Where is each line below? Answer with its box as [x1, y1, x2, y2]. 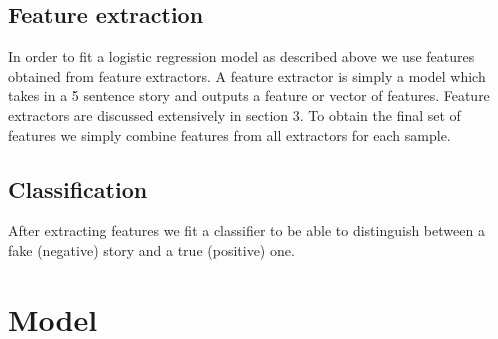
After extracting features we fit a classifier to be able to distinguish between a [8, 220, 485, 241]
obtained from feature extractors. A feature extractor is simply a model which [8, 65, 486, 86]
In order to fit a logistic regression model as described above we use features [8, 46, 475, 67]
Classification [8, 173, 148, 204]
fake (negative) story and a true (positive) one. [8, 239, 295, 260]
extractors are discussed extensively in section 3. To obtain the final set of [8, 104, 461, 125]
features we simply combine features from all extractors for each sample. [8, 124, 451, 145]
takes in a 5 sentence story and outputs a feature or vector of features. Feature [8, 85, 490, 106]
